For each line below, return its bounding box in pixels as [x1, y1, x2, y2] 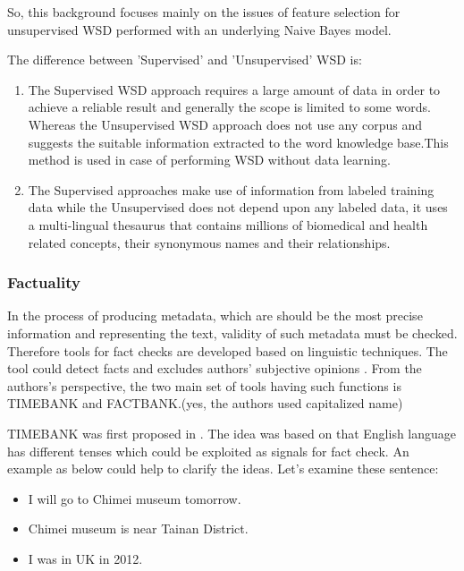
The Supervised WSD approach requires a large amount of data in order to [28, 80, 441, 98]
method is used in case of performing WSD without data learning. [28, 150, 391, 169]
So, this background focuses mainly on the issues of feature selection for [7, 3, 401, 21]
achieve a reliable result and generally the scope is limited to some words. [28, 98, 431, 116]
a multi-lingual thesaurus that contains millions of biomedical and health [28, 215, 428, 234]
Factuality [7, 271, 80, 294]
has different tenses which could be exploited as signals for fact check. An [7, 441, 409, 460]
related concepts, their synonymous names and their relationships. [28, 233, 391, 251]
